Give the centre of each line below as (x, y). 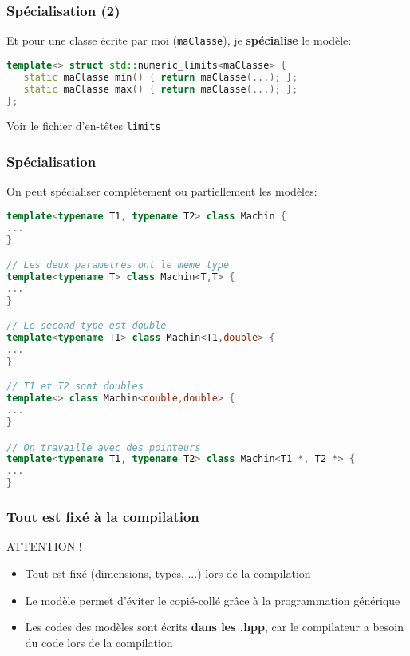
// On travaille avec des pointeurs (104, 447)
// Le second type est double (87, 326)
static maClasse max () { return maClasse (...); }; (161, 89)
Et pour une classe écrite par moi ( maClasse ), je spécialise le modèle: (179, 40)
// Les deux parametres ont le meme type (118, 265)
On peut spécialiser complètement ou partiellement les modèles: (162, 191)
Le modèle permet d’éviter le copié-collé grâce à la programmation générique (213, 600)
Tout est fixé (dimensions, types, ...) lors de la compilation (168, 573)
